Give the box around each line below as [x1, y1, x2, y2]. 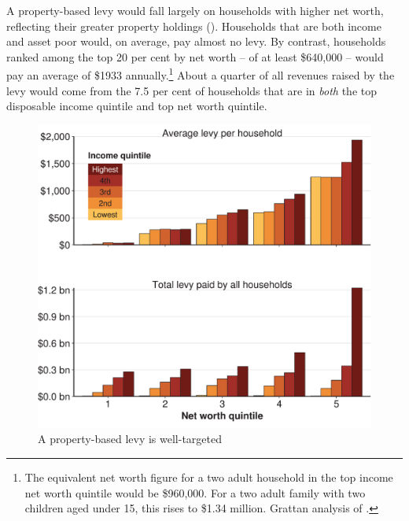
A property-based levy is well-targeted [38, 430, 222, 447]
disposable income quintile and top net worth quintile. [6, 98, 267, 114]
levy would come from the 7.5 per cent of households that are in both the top [6, 82, 377, 98]
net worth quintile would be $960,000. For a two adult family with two [24, 484, 366, 501]
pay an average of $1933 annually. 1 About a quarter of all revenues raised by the [6, 65, 395, 83]
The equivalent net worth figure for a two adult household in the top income [24, 469, 393, 486]
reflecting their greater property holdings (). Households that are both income [6, 17, 381, 34]
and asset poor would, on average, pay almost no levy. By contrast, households [6, 33, 386, 50]
